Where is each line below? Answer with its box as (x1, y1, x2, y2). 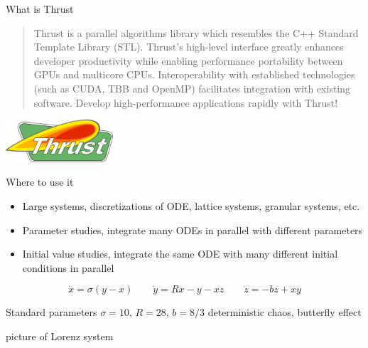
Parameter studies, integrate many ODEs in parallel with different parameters (22, 222, 363, 237)
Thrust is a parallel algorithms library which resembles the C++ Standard (33, 25, 359, 40)
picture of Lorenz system (6, 329, 114, 344)
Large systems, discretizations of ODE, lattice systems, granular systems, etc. (22, 199, 360, 213)
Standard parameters (6, 305, 97, 320)
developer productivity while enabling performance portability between (33, 53, 343, 68)
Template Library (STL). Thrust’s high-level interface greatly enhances (33, 39, 344, 54)
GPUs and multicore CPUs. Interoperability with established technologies (33, 67, 355, 82)
